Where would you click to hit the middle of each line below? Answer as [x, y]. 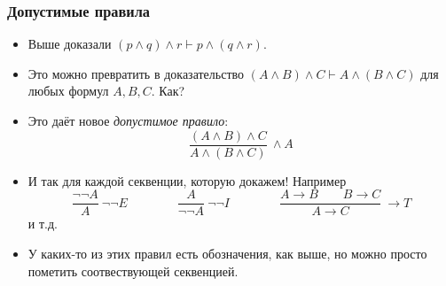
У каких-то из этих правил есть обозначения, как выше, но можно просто [227, 253]
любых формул [68, 91]
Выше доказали [70, 44]
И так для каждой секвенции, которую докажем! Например [187, 180]
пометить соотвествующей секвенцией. [133, 271]
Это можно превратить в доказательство [136, 73]
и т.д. [43, 224]
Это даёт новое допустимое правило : [128, 120]
